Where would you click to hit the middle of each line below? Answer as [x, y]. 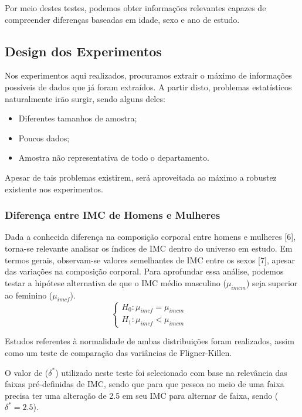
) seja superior [272, 282]
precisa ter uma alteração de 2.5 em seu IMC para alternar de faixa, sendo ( [142, 395]
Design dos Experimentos [83, 51]
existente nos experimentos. [54, 189]
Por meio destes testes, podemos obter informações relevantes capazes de [135, 8]
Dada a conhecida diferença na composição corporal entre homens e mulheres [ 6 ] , [150, 237]
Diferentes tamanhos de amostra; [78, 118]
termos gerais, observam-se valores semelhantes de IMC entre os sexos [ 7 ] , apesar [150, 260]
